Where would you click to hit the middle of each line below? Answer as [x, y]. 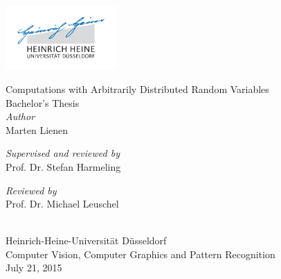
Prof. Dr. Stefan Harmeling [63, 166]
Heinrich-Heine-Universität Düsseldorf [86, 240]
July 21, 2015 [34, 268]
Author [20, 116]
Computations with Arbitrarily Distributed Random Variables [137, 88]
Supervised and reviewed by [63, 153]
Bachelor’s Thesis [43, 102]
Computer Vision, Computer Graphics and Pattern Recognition [140, 254]
